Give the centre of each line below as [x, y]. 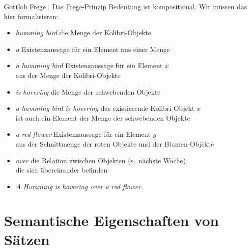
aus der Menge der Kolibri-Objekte [68, 75]
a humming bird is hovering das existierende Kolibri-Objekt [105, 108]
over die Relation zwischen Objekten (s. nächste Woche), [102, 160]
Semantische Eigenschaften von [112, 220]
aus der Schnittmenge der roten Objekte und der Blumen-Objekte [115, 143]
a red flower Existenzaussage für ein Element [83, 134]
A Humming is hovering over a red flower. [79, 186]
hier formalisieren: [31, 16]
